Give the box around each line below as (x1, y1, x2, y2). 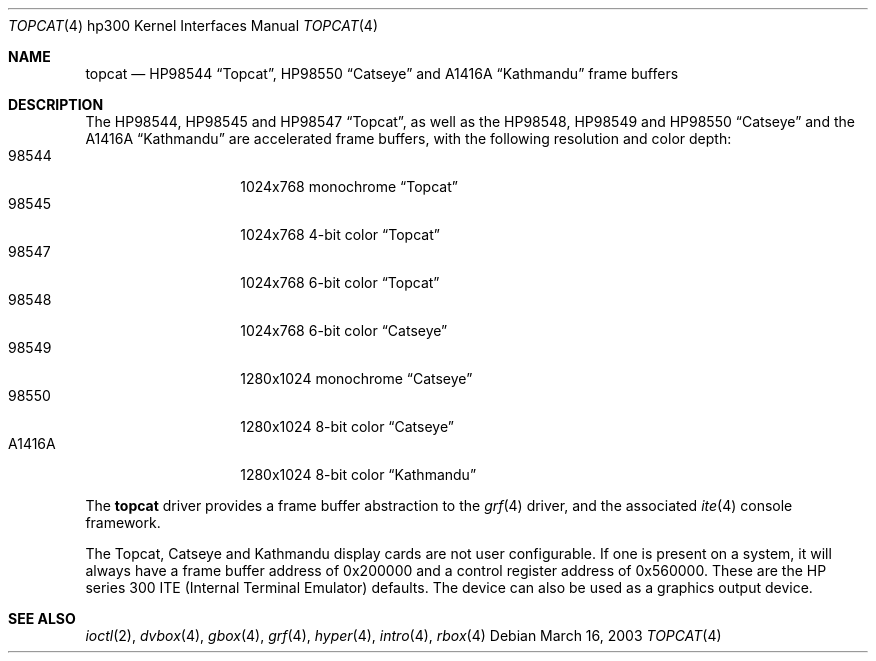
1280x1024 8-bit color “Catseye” (240, 418, 454, 435)
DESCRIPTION (8, 96, 104, 113)
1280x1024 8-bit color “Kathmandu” (240, 466, 477, 483)
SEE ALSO (8, 610, 76, 627)
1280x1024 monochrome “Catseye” (240, 370, 473, 387)
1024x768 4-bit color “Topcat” (240, 226, 440, 243)
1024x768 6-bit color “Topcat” (240, 274, 440, 291)
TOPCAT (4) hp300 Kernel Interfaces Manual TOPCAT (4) (8, 17, 379, 34)
